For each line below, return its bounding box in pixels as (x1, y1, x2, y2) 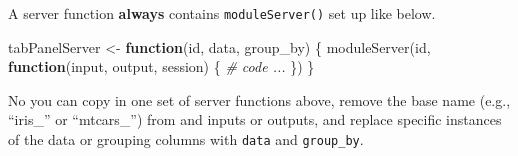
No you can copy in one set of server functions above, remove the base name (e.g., (8, 89, 511, 110)
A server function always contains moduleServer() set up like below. (8, 3, 436, 23)
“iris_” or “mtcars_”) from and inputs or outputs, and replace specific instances (8, 109, 502, 130)
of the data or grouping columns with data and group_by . (8, 129, 364, 150)
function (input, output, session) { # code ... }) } (8, 56, 315, 77)
